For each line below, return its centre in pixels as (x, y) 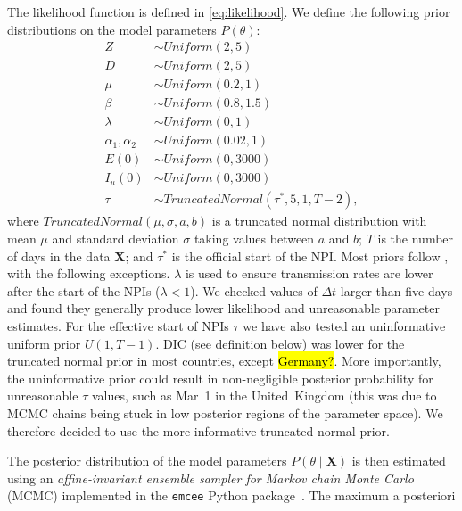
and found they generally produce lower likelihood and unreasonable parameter (223, 308)
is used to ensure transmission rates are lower (309, 273)
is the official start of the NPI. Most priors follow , (310, 255)
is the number (416, 239)
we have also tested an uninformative (344, 326)
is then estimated (399, 461)
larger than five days (396, 290)
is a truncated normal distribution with (319, 221)
